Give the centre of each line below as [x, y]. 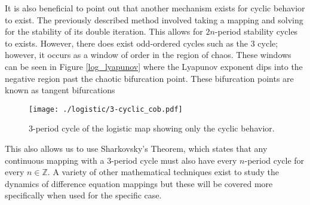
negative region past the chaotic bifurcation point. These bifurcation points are [149, 78]
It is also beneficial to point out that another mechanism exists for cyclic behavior [155, 8]
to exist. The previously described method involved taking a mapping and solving [154, 19]
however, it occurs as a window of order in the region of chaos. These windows [148, 55]
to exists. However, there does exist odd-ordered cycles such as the [127, 43]
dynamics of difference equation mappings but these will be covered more [139, 183]
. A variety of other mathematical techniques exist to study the [163, 172]
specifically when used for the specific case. [83, 195]
